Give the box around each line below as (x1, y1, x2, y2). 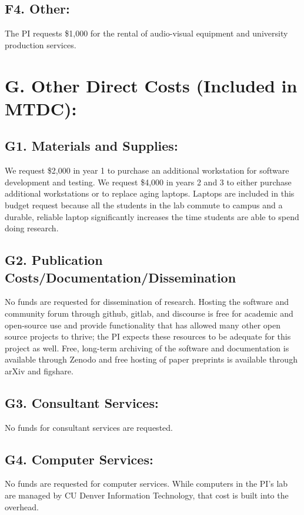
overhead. (5, 500, 39, 513)
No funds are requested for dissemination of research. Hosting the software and (5, 295, 289, 308)
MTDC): (5, 96, 77, 120)
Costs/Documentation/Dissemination (5, 268, 236, 286)
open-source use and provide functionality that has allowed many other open (5, 318, 280, 331)
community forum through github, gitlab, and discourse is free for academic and (5, 307, 293, 319)
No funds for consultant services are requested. (5, 421, 173, 433)
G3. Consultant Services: (5, 393, 159, 411)
